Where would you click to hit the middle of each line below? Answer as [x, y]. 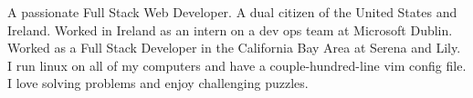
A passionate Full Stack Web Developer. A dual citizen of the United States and [232, 12]
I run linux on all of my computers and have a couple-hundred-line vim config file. [237, 65]
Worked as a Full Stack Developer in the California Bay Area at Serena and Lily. [234, 48]
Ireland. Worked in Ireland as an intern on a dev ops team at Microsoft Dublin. [230, 29]
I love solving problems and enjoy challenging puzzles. [158, 83]
